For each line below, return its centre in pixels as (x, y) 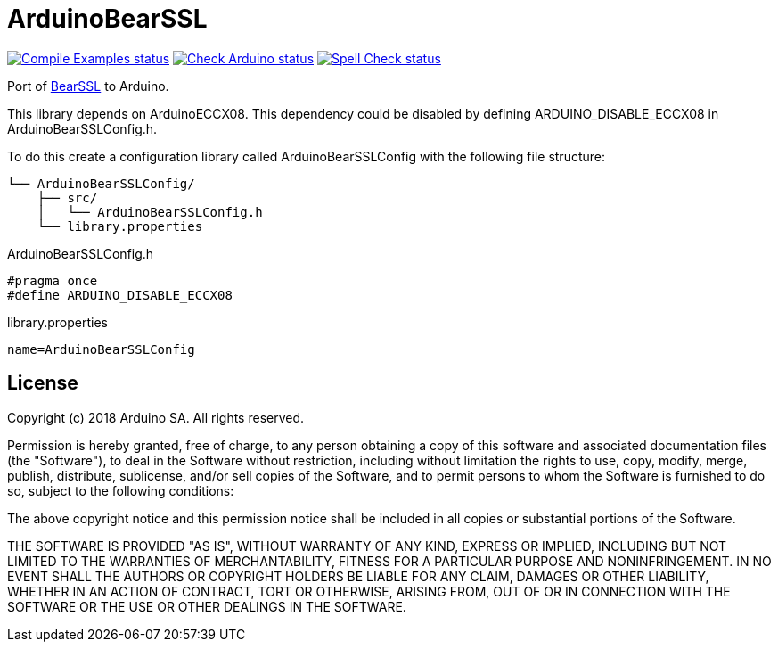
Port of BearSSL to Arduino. (88, 86)
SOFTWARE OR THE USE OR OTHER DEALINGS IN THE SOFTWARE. (207, 606)
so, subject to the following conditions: (121, 490)
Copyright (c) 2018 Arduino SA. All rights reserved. (156, 417)
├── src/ (67, 197)
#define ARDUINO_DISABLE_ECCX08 (120, 295)
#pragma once (53, 280)
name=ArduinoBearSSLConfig (101, 349)
